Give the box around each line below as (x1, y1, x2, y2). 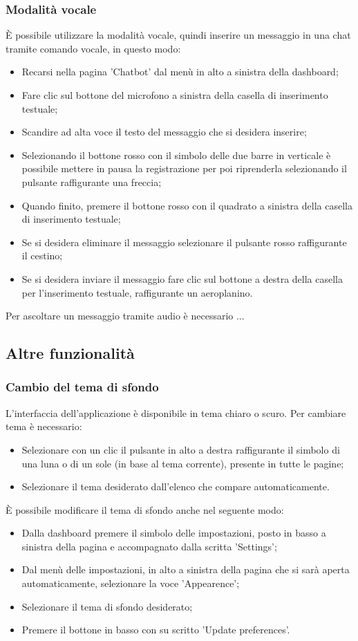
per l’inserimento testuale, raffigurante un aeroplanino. (21, 285, 253, 299)
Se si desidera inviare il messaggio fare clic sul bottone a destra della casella (21, 271, 343, 286)
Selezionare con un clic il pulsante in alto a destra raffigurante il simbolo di (21, 442, 340, 456)
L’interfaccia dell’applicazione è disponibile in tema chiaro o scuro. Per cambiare (6, 405, 346, 420)
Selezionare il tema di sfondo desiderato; (21, 599, 193, 613)
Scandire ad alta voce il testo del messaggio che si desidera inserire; (21, 124, 307, 139)
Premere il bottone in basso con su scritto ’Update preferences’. (21, 622, 290, 637)
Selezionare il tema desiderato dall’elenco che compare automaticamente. (21, 479, 330, 494)
